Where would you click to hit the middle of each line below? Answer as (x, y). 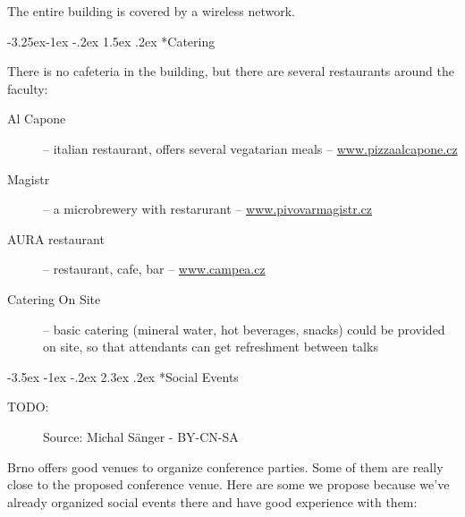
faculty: (28, 88)
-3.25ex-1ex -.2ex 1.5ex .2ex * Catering (111, 41)
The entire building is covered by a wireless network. (151, 11)
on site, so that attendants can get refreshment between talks (211, 347)
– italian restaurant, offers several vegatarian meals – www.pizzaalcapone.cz (250, 148)
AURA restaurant (56, 238)
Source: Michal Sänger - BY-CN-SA (141, 436)
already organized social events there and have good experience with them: (212, 501)
